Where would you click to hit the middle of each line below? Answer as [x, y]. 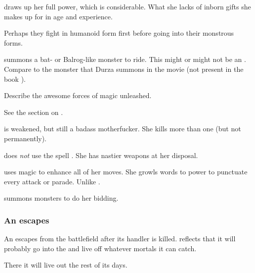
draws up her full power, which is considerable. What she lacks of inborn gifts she [127, 6]
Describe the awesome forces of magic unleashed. [78, 95]
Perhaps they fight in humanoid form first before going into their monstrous [119, 33]
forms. [13, 42]
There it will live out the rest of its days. [66, 265]
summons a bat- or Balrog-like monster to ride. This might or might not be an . [125, 59]
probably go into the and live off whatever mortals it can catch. [100, 248]
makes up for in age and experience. [58, 16]
